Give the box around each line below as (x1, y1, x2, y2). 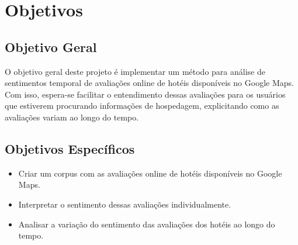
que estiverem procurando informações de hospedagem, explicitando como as (5, 99, 279, 112)
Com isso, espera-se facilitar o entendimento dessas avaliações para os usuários (5, 88, 286, 100)
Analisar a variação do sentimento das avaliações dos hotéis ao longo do (18, 218, 275, 230)
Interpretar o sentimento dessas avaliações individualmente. (18, 198, 231, 210)
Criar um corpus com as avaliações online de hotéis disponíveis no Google (18, 167, 282, 179)
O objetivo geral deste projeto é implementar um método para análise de (5, 65, 265, 77)
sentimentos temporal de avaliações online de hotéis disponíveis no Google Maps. (5, 77, 294, 89)
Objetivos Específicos (5, 139, 135, 157)
